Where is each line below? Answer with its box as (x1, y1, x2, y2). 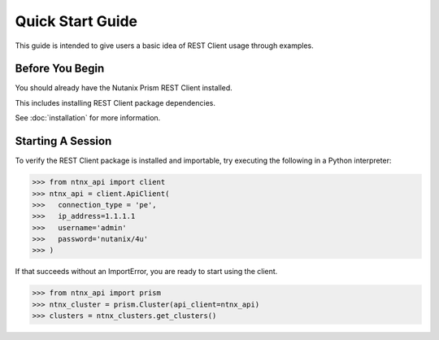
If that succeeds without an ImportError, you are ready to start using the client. (15, 267, 278, 277)
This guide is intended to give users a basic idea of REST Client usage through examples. (15, 41, 315, 50)
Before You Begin (15, 62, 105, 76)
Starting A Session (15, 134, 112, 148)
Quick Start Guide (15, 12, 138, 30)
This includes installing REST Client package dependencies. (15, 98, 215, 107)
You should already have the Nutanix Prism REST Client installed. (15, 83, 233, 93)
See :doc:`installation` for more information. (15, 113, 161, 123)
